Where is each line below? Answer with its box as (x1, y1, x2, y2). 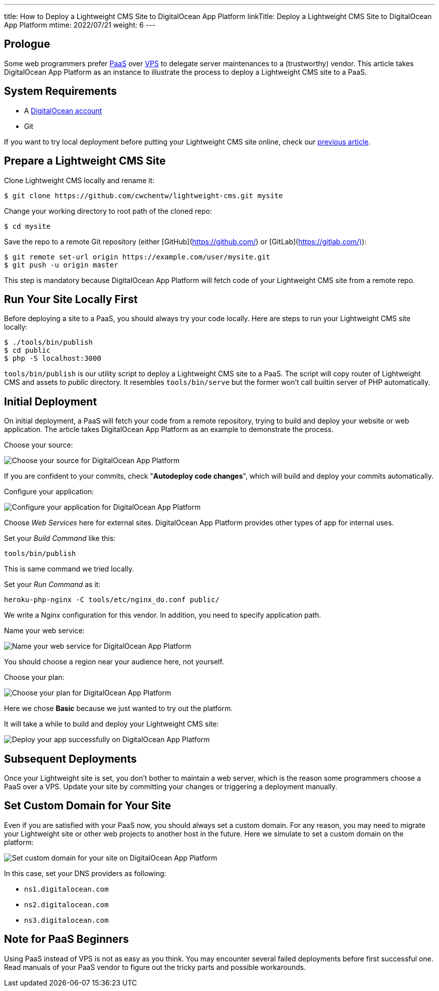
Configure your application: (4, 487, 94, 496)
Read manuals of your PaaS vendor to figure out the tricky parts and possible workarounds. (4, 962, 306, 971)
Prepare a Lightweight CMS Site (4, 155, 166, 168)
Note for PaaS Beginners (4, 933, 129, 946)
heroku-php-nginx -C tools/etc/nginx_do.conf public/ (4, 596, 220, 604)
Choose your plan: (4, 673, 65, 682)
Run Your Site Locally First (4, 293, 138, 306)
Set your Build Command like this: (4, 534, 116, 543)
